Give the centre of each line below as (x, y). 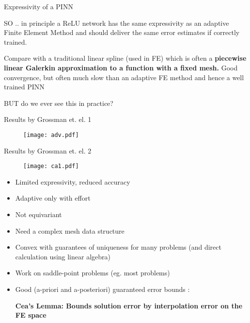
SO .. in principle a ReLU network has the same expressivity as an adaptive (117, 23)
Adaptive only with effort (53, 198)
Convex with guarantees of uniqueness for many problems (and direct (118, 247)
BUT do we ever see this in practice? (59, 103)
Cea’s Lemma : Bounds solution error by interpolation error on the (129, 305)
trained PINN (24, 87)
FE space (31, 315)
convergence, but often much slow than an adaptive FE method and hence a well (124, 77)
